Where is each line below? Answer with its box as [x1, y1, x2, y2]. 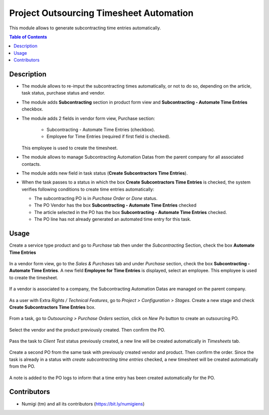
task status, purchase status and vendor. [21, 90, 106, 96]
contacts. [21, 161, 41, 167]
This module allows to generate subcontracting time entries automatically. [9, 25, 161, 31]
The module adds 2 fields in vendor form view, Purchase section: [21, 115, 155, 121]
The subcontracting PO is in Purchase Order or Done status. [34, 196, 158, 202]
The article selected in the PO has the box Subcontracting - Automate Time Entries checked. [34, 209, 227, 215]
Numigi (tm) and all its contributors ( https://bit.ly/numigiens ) [21, 401, 145, 407]
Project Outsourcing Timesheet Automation [9, 7, 194, 18]
